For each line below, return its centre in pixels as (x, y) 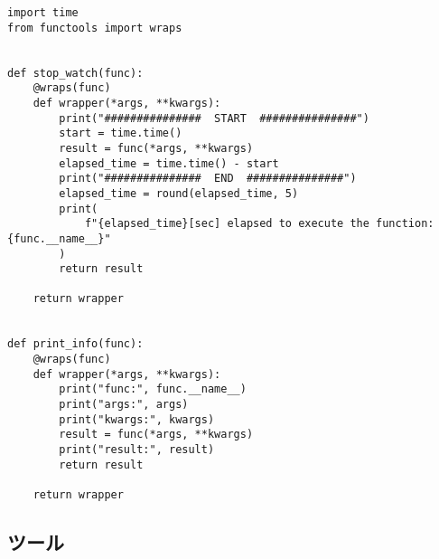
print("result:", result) (137, 450)
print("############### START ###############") (214, 118)
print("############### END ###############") (208, 179)
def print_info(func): (75, 344)
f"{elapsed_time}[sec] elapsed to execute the (227, 224)
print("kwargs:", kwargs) (137, 419)
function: (405, 224)
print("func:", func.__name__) (153, 389)
